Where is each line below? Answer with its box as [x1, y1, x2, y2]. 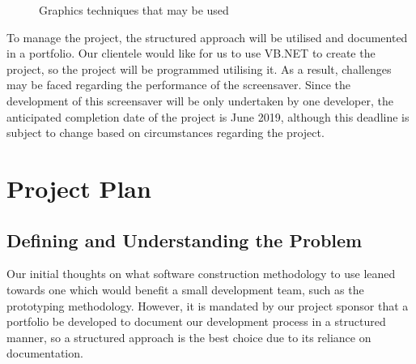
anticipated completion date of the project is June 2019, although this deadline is [6, 108, 410, 125]
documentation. [6, 345, 83, 362]
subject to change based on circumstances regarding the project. [6, 124, 325, 141]
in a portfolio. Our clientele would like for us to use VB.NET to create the [6, 45, 376, 62]
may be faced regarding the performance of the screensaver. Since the [6, 76, 351, 93]
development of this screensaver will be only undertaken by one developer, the [6, 92, 393, 109]
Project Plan [6, 171, 151, 204]
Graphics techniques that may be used [39, 2, 229, 18]
